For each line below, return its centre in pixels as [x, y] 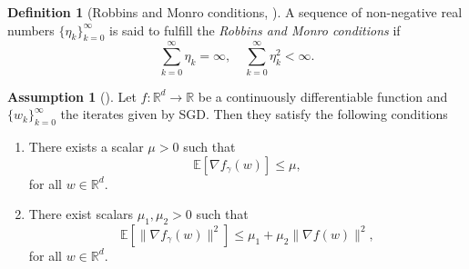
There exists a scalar [86, 146]
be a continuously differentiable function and [323, 96]
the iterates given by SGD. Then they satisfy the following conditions [254, 114]
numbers [31, 30]
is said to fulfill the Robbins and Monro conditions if [255, 30]
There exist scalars [81, 214]
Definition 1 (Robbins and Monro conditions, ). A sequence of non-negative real [235, 12]
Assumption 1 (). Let [72, 96]
